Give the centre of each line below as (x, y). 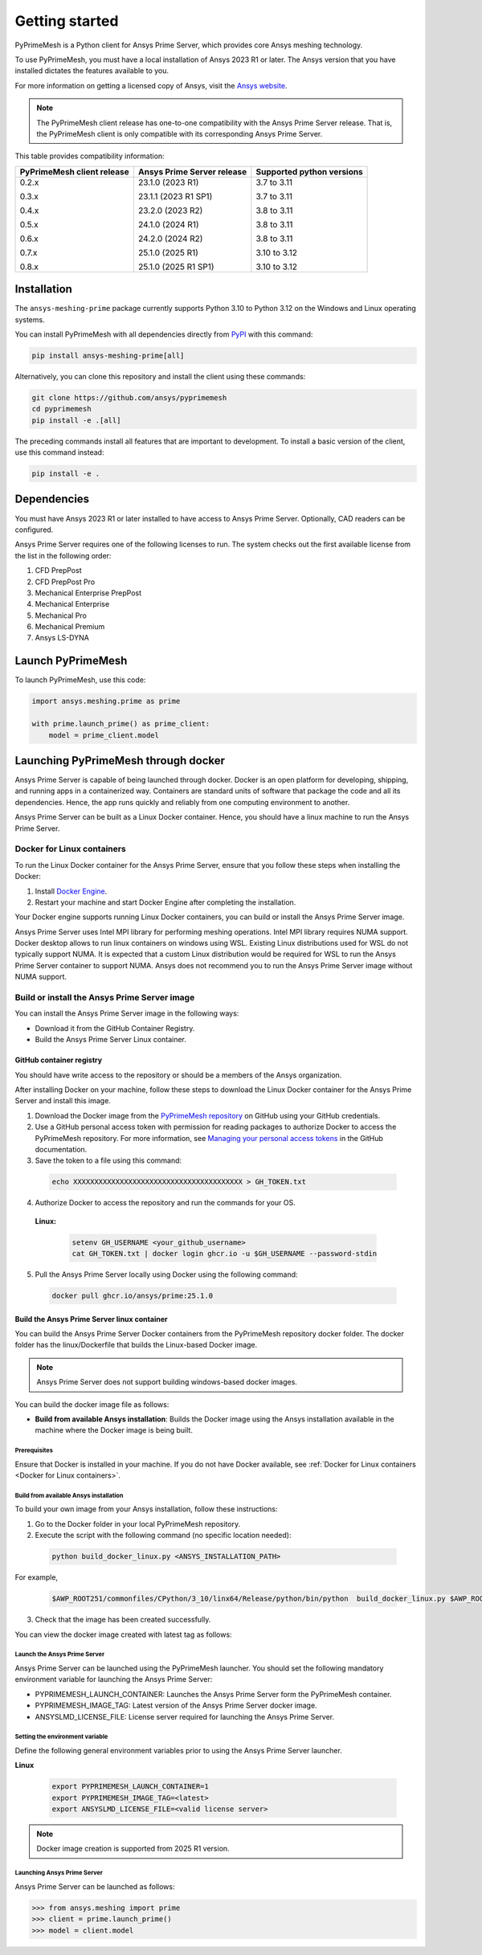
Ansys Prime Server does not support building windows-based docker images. (167, 1382)
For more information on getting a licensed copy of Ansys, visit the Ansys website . (151, 85)
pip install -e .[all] (76, 420)
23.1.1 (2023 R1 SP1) (175, 196)
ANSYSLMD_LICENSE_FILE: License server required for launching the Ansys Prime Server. (185, 1716)
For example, (37, 1577)
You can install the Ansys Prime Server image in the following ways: (127, 1013)
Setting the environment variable (61, 1737)
